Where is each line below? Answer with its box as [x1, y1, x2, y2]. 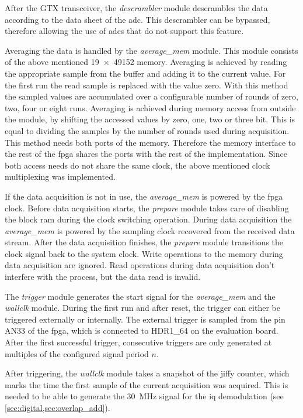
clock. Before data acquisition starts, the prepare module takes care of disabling [5, 201, 289, 214]
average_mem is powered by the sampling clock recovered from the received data [5, 224, 295, 237]
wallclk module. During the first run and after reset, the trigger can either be [5, 301, 280, 314]
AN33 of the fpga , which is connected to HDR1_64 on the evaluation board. [5, 324, 278, 337]
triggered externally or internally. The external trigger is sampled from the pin [5, 313, 285, 325]
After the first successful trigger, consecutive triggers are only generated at [5, 336, 272, 348]
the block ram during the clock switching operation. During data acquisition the [5, 213, 292, 225]
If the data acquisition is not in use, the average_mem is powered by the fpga [5, 190, 283, 202]
